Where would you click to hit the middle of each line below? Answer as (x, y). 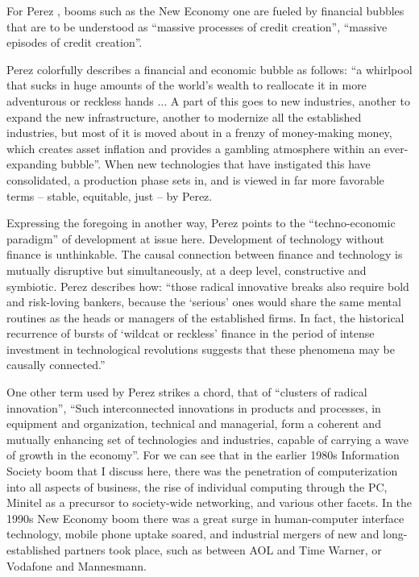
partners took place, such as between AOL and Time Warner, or (223, 550)
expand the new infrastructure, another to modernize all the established (184, 116)
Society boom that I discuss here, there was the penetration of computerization (202, 471)
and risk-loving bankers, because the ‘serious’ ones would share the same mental (204, 302)
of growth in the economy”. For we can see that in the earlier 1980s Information (203, 455)
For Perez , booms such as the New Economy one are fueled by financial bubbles (205, 10)
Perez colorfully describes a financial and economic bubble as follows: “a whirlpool (209, 69)
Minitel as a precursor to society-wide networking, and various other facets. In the (209, 502)
